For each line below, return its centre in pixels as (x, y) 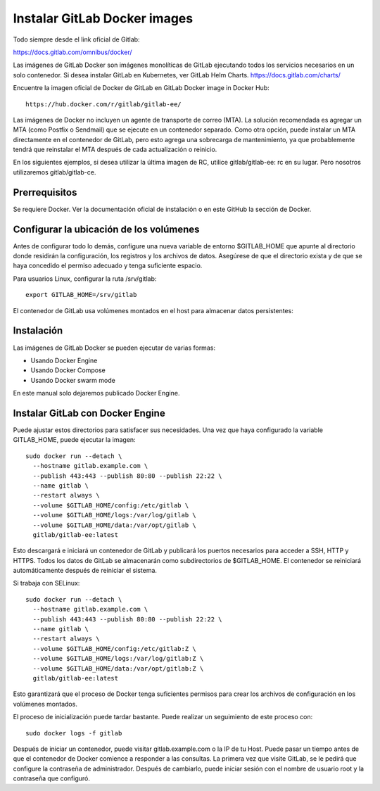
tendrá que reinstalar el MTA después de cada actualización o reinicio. (115, 150)
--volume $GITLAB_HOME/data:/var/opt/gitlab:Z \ (118, 668)
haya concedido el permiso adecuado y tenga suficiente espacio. (108, 266)
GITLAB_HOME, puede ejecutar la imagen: (75, 440)
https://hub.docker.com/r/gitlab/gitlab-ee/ (104, 104)
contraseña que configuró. (52, 778)
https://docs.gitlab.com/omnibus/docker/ (72, 52)
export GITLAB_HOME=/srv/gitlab (81, 295)
